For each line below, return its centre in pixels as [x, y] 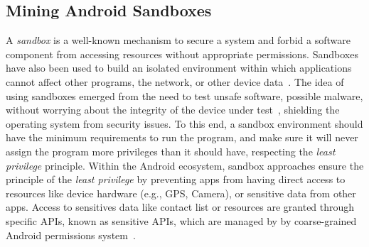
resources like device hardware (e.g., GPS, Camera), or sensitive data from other [181, 193]
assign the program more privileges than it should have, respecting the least [171, 151]
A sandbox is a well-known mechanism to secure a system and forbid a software [178, 40]
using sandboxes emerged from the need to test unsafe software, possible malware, [184, 95]
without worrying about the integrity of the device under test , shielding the [173, 110]
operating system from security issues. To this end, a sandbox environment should [184, 123]
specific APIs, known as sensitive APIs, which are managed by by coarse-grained [181, 220]
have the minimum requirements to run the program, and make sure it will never [182, 137]
